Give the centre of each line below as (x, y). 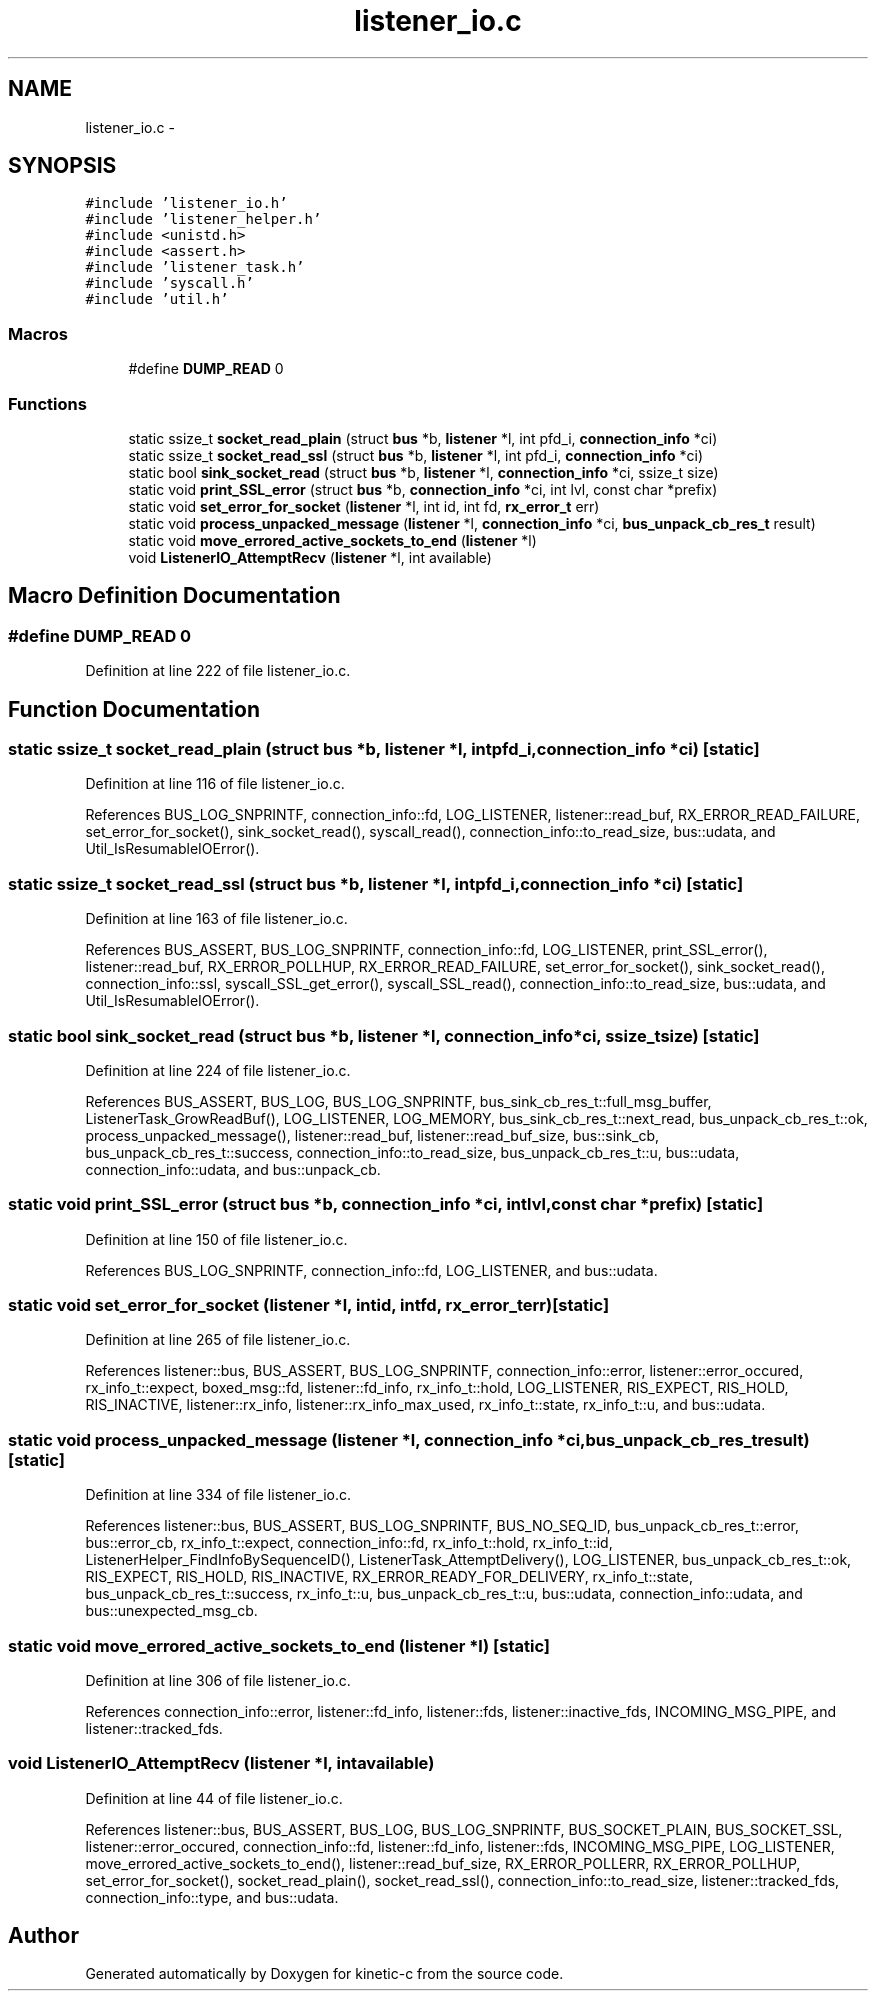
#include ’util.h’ (157, 299)
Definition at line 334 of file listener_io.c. (218, 1495)
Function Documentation (134, 709)
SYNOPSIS (62, 166)
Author (43, 1936)
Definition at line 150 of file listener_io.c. (216, 1239)
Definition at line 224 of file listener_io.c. (218, 1070)
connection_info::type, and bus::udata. (212, 1897)
